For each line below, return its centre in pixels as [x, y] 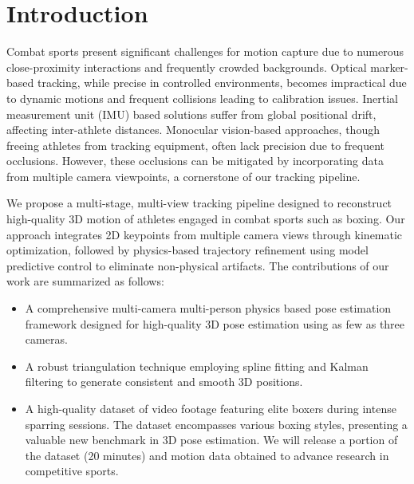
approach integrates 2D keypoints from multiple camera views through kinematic [205, 234]
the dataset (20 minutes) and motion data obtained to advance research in [207, 455]
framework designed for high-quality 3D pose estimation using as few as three [215, 323]
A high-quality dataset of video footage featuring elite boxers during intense [211, 408]
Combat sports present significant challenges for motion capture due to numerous [205, 51]
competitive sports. [72, 471]
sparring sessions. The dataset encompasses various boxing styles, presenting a [216, 424]
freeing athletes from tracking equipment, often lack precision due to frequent [196, 145]
